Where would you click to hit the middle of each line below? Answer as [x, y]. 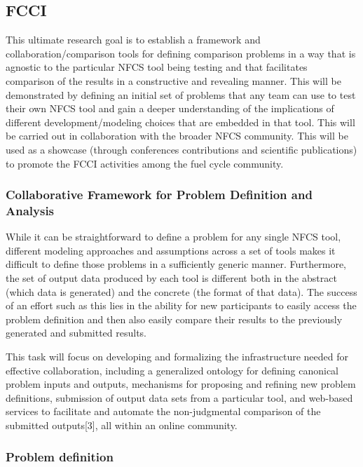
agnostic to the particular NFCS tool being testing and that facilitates [157, 67]
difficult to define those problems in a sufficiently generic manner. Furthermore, [176, 264]
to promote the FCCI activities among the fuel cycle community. [145, 163]
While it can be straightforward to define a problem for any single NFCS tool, [173, 237]
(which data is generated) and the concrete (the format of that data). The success [181, 291]
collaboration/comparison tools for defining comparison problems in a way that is [181, 53]
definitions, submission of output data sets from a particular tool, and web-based [179, 397]
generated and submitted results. [76, 333]
